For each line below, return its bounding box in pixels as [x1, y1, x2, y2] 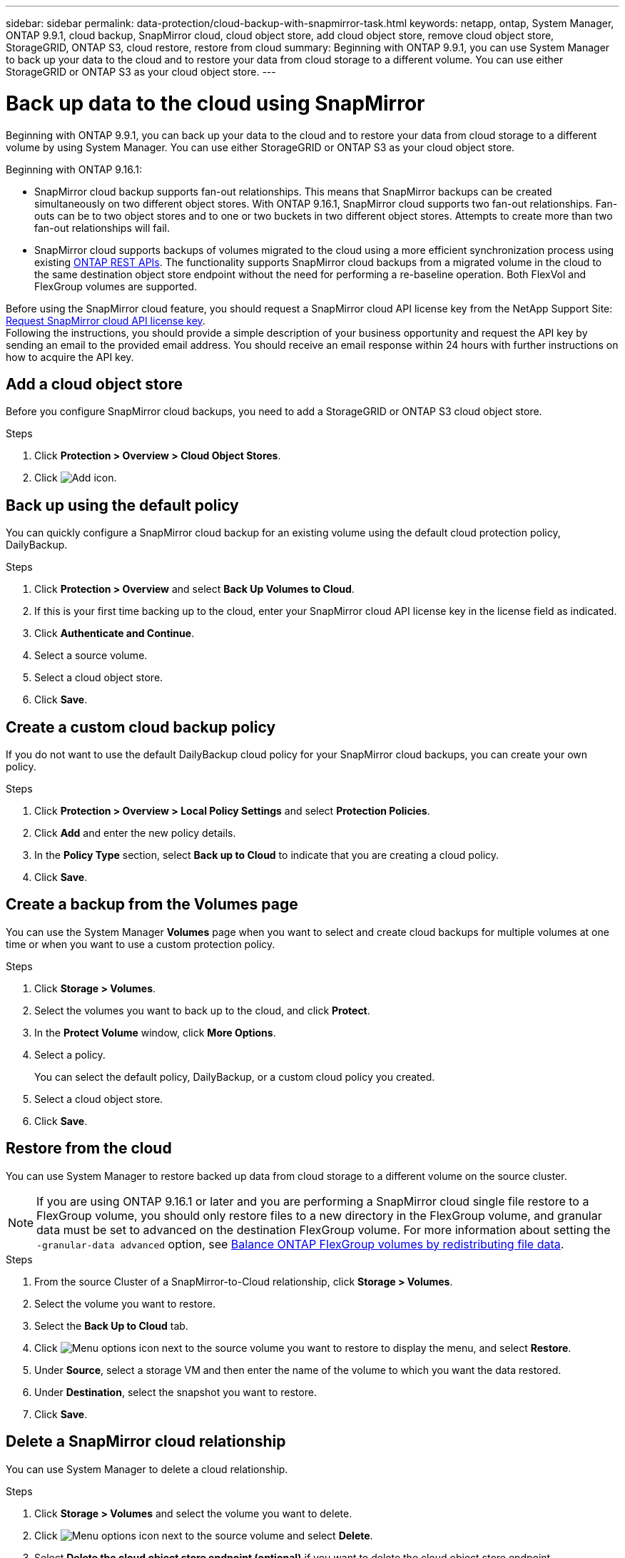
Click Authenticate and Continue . [34, 627, 195, 640]
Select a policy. [34, 1048, 106, 1061]
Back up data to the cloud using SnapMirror [6, 91, 425, 116]
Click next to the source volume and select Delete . [34, 1529, 373, 1542]
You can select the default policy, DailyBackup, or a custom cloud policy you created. [34, 1070, 435, 1083]
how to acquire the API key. [6, 350, 134, 363]
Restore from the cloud [6, 1139, 172, 1158]
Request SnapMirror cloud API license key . [6, 314, 205, 327]
